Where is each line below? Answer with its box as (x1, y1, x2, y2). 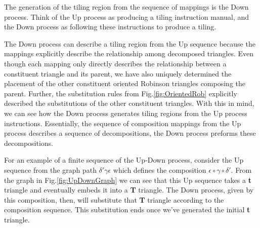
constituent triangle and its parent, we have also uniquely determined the (4, 68, 232, 79)
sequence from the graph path (4, 164, 97, 175)
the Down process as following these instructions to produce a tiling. (4, 21, 216, 32)
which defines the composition (113, 164, 206, 175)
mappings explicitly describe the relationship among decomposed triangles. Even (4, 48, 254, 59)
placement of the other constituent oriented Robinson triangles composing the (4, 78, 246, 89)
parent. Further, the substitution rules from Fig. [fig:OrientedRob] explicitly (4, 88, 237, 98)
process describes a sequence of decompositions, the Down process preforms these (4, 128, 256, 138)
